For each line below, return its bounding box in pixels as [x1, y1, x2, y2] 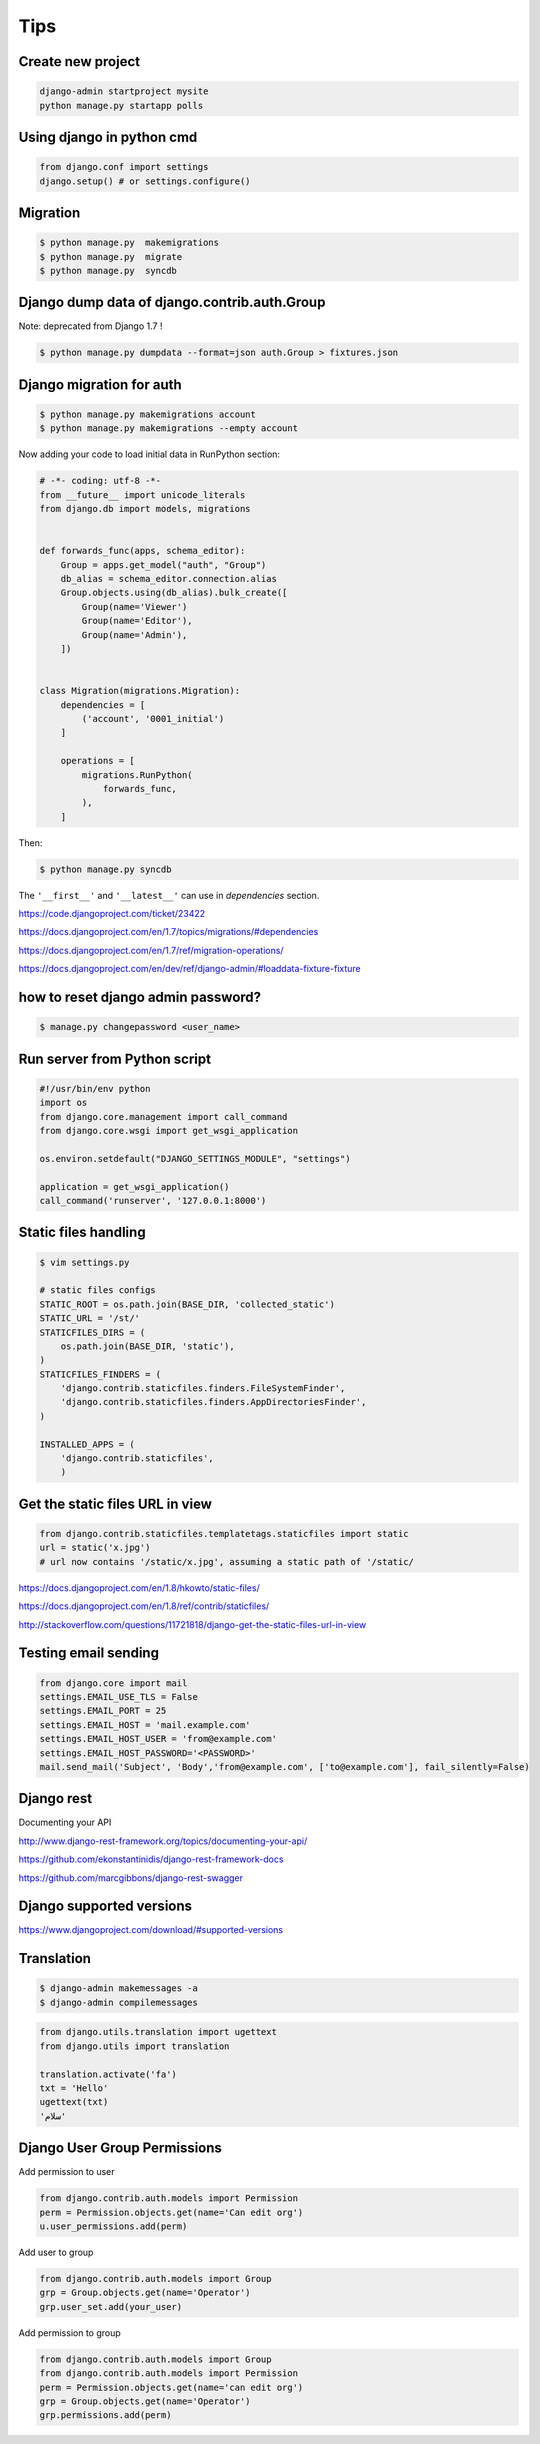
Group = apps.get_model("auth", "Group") [60, 559, 267, 570]
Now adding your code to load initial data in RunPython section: [18, 448, 280, 460]
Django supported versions [18, 1898, 193, 1915]
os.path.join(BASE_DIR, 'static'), [60, 1340, 235, 1352]
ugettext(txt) [39, 2096, 109, 2108]
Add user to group [18, 2246, 94, 2259]
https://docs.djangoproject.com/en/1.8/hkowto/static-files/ [18, 1581, 260, 1594]
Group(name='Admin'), [81, 629, 188, 640]
